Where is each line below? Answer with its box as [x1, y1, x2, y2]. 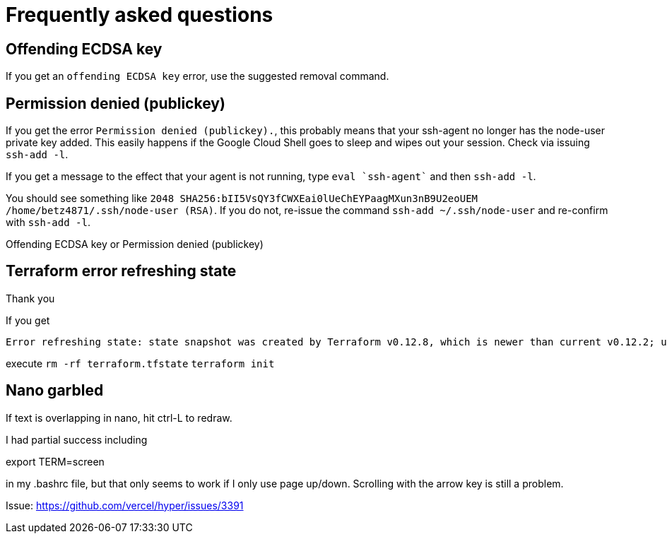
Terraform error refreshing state [6, 262, 237, 280]
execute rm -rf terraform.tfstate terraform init [6, 357, 275, 369]
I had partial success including [6, 433, 148, 446]
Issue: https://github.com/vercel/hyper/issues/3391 [6, 499, 244, 511]
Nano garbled [6, 381, 104, 400]
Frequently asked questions [6, 3, 273, 27]
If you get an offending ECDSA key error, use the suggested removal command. [6, 70, 389, 83]
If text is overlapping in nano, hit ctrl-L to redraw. [6, 411, 232, 424]
